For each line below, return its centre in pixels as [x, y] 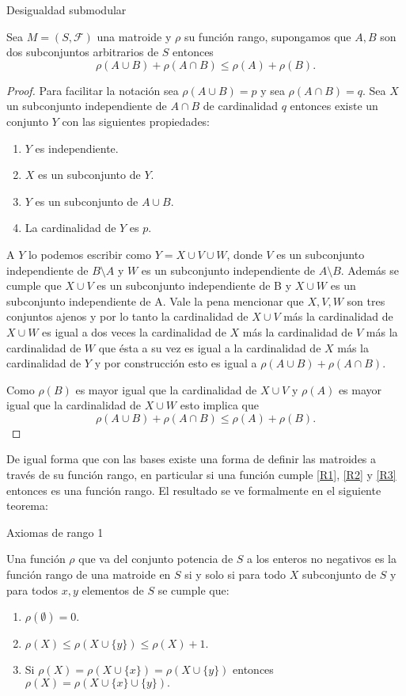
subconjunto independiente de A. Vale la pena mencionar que [155, 300]
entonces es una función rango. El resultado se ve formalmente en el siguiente [194, 490]
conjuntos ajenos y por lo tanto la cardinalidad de [127, 316]
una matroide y [134, 36]
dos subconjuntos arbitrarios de [83, 52]
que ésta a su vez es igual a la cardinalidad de [210, 347]
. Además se [370, 270]
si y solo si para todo [235, 574]
